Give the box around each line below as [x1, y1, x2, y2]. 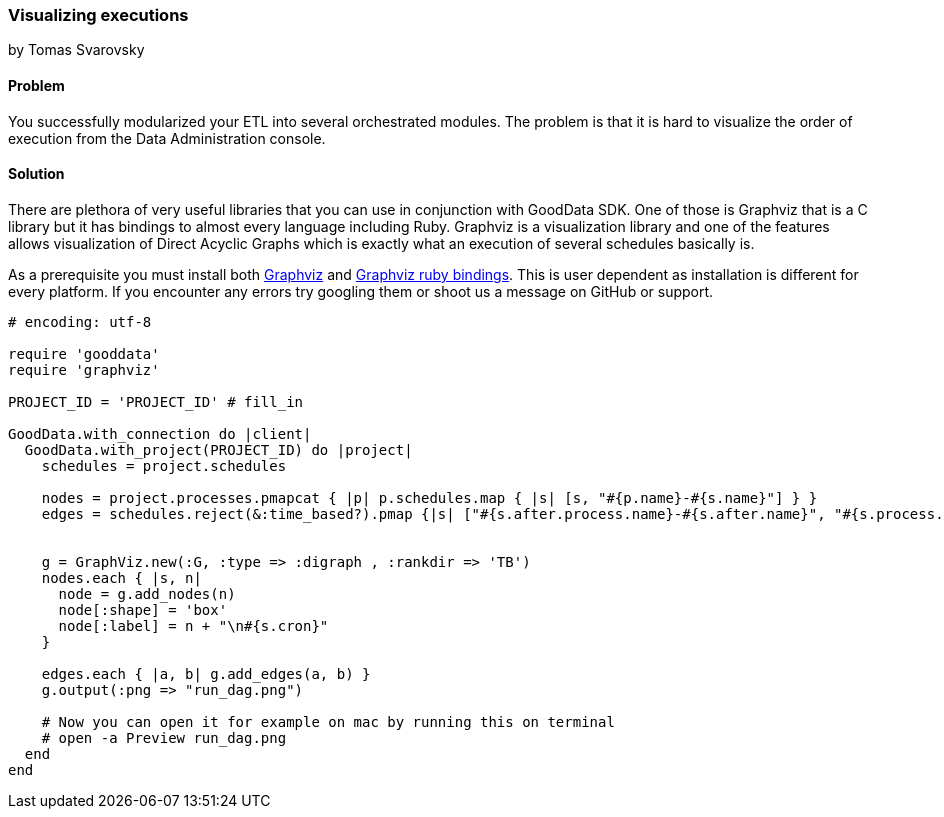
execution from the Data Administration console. [8, 129, 326, 147]
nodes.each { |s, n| [41, 569, 202, 586]
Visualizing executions [8, 5, 189, 25]
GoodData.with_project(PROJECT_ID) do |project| [24, 441, 413, 458]
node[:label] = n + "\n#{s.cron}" [58, 617, 329, 634]
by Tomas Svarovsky [8, 41, 145, 59]
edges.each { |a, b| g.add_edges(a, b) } [41, 665, 371, 682]
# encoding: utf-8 [8, 313, 152, 330]
